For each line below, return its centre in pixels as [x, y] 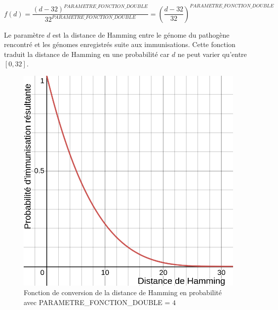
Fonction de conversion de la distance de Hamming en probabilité [123, 292]
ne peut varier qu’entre [212, 54]
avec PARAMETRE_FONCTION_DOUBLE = [97, 302]
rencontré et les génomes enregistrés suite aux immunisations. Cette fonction [120, 44]
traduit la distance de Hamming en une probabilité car [87, 54]
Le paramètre [24, 34]
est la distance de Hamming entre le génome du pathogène [141, 34]
